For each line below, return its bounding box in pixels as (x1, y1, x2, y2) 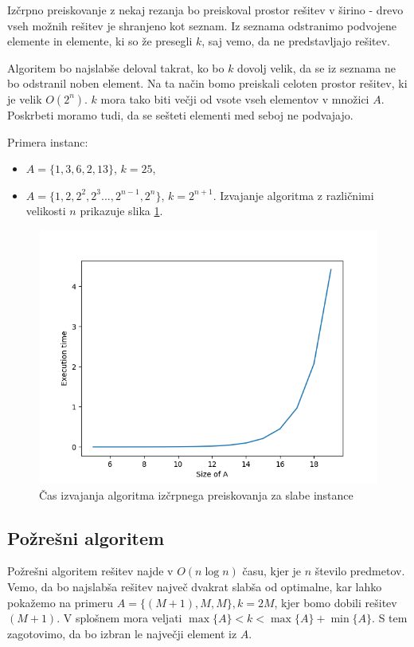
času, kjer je (242, 563, 302, 579)
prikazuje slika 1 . (80, 202, 163, 219)
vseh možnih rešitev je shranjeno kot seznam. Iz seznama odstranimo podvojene (7, 17, 396, 33)
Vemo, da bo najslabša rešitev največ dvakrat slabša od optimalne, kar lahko (7, 578, 382, 594)
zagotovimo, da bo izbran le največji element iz (7, 625, 237, 641)
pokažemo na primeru (7, 594, 114, 610)
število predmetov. (314, 563, 405, 579)
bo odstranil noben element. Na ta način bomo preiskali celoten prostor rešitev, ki (7, 75, 408, 92)
